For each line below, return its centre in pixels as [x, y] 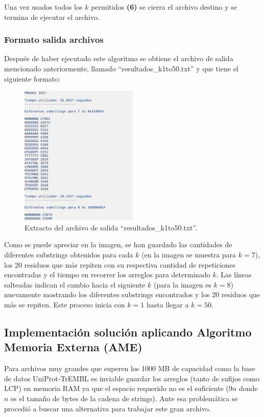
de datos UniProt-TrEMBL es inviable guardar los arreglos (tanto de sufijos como [132, 378]
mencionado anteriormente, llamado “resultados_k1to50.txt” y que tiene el [121, 68]
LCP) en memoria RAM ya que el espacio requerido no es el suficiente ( [116, 388]
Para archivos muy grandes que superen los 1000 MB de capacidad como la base [130, 368]
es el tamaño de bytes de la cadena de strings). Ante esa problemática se [124, 398]
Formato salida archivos [54, 40]
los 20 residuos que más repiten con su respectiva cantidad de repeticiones [120, 264]
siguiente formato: [32, 78]
